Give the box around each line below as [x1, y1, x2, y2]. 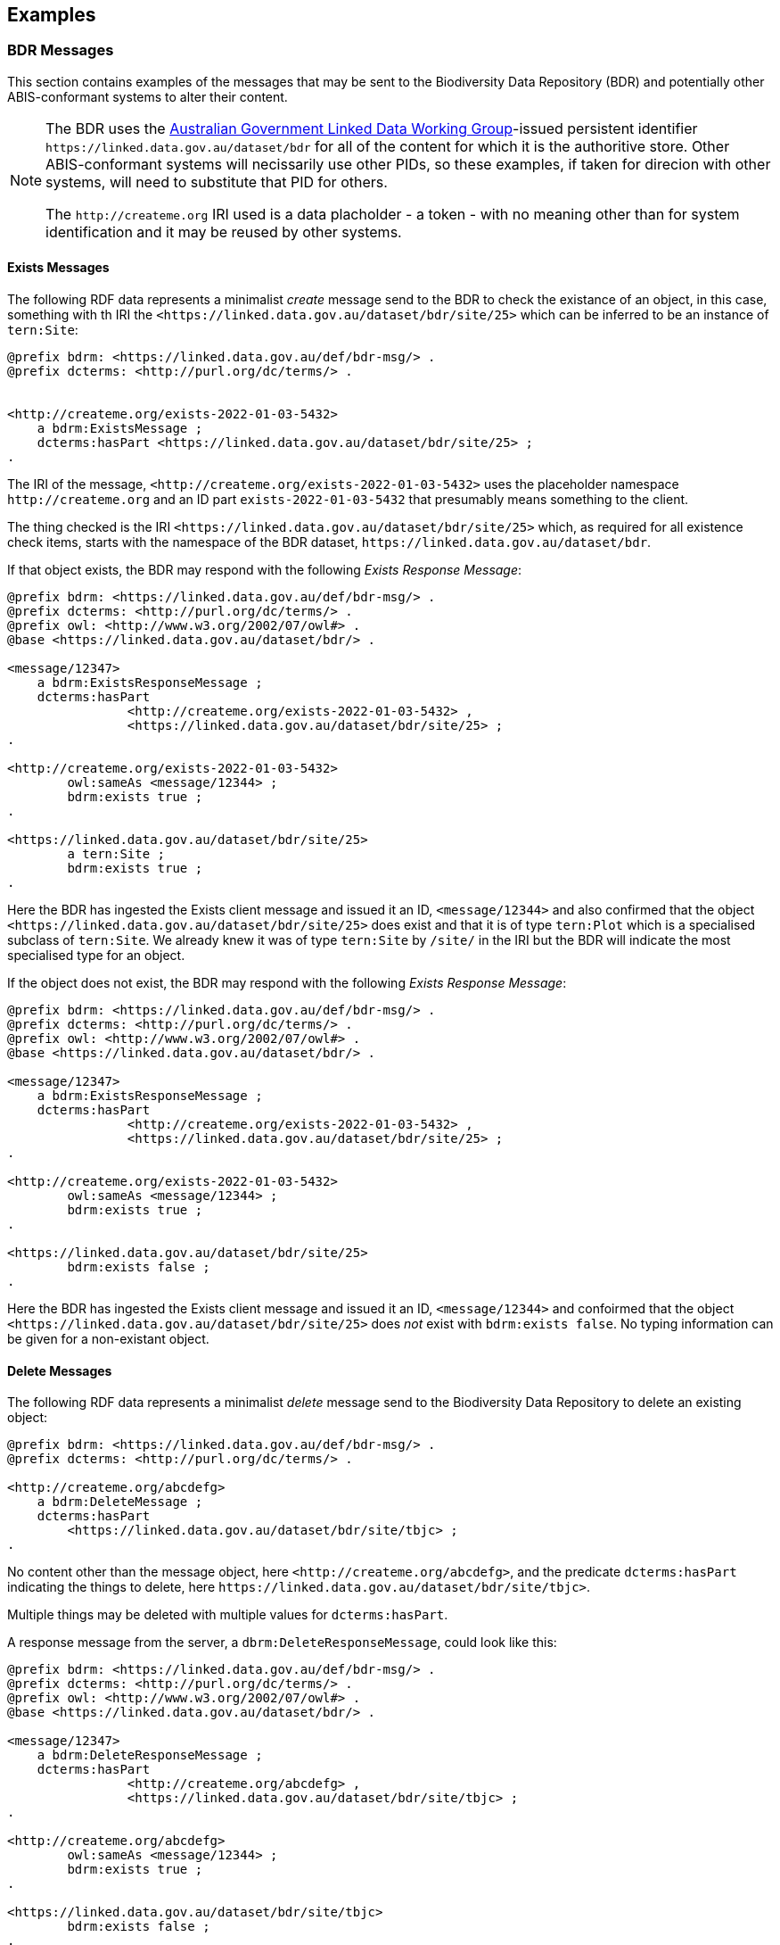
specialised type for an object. [7, 948, 185, 964]
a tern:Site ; [67, 847, 166, 862]
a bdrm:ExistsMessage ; [37, 421, 203, 436]
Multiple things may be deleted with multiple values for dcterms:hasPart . [7, 1607, 448, 1623]
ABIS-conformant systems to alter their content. [7, 88, 288, 104]
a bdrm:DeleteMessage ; [37, 1494, 203, 1510]
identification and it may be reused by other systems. [45, 222, 402, 241]
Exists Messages [7, 260, 110, 276]
